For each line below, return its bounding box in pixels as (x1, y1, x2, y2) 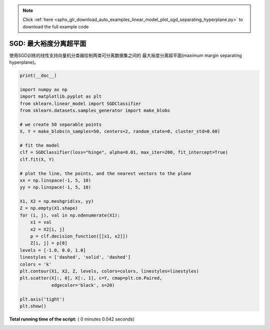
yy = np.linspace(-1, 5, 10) (19, 185, 91, 190)
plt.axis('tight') (19, 296, 65, 302)
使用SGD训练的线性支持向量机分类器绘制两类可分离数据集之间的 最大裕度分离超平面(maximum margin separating (9, 52, 242, 58)
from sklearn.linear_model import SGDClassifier (19, 100, 141, 106)
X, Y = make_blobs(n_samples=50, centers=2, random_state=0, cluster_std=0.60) (19, 129, 220, 134)
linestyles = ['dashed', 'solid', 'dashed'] (19, 255, 131, 260)
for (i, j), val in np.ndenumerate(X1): (19, 212, 120, 218)
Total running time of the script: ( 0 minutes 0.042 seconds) (9, 316, 135, 322)
